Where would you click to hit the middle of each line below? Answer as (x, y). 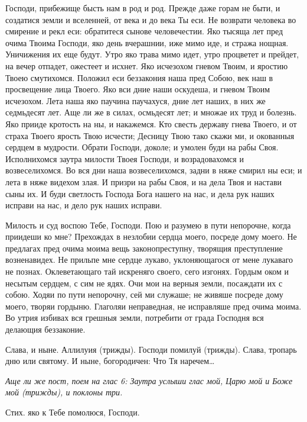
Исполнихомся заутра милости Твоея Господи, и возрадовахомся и (125, 158)
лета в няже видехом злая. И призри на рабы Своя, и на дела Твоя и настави (144, 181)
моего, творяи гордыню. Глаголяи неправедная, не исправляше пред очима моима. (153, 306)
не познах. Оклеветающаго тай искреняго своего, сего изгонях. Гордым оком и (147, 271)
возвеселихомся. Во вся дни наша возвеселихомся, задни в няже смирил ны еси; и (154, 170)
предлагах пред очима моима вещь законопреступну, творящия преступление (144, 248)
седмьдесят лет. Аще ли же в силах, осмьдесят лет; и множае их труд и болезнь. (151, 112)
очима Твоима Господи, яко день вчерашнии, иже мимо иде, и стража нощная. (147, 42)
